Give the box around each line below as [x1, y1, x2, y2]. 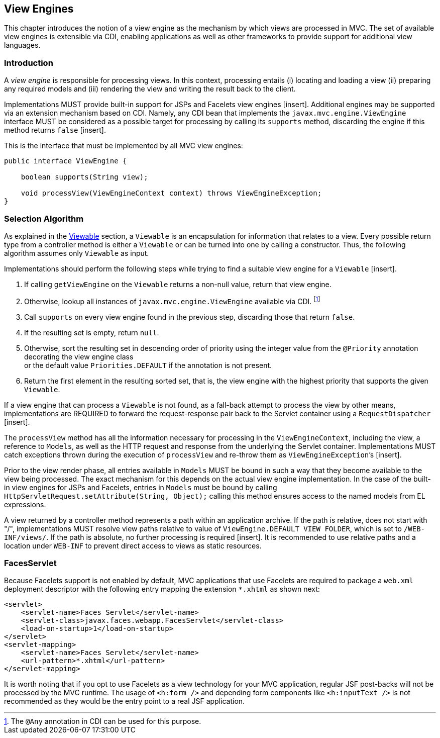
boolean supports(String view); [21, 173, 148, 181]
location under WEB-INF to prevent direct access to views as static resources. [4, 541, 262, 550]
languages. [4, 41, 41, 50]
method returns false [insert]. [4, 126, 106, 135]
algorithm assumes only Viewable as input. [4, 248, 149, 257]
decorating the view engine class [24, 352, 134, 361]
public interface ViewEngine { [4, 157, 127, 165]
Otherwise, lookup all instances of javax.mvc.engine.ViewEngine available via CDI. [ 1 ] [24, 295, 320, 306]
